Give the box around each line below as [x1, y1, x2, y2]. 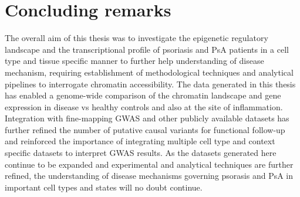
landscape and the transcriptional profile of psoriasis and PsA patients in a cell [5, 43, 289, 55]
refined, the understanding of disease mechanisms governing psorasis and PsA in [5, 169, 294, 182]
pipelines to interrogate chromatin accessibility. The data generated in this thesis [5, 77, 296, 90]
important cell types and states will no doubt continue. [5, 181, 203, 193]
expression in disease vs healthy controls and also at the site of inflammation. [5, 100, 283, 113]
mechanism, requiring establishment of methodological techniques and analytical [5, 66, 294, 78]
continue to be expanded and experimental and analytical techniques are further [5, 158, 294, 170]
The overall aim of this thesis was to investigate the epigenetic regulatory [5, 32, 268, 44]
